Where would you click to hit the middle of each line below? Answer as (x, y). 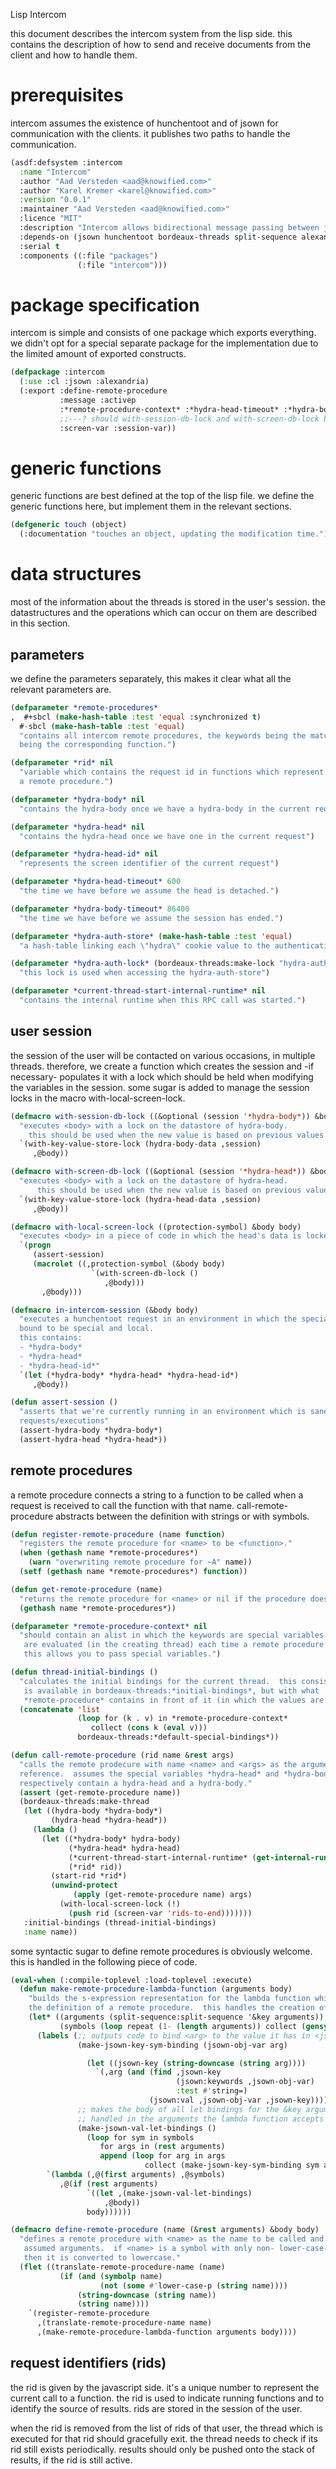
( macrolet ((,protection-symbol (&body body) (129, 1264)
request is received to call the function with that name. (122, 1505)
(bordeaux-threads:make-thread (84, 1802)
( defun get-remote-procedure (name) (86, 1589)
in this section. (40, 623)
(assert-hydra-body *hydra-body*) (91, 1430)
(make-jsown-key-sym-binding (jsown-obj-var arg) (182, 2045)
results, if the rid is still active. (71, 2460)
